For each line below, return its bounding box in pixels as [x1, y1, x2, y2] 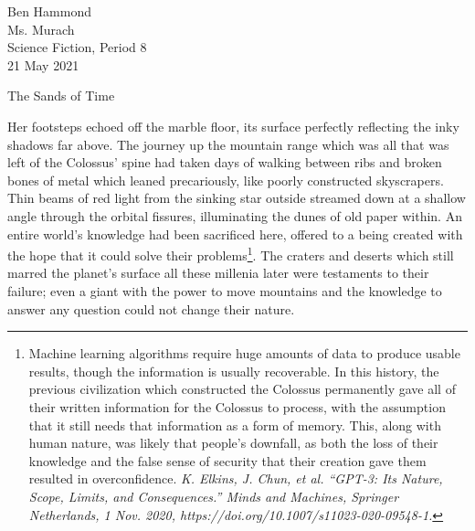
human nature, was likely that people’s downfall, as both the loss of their [28, 433, 438, 452]
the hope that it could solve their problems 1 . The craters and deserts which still [7, 243, 454, 264]
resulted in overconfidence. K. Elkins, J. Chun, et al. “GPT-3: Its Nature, [28, 469, 443, 488]
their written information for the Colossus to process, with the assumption [28, 397, 446, 416]
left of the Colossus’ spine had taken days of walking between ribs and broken [7, 153, 442, 172]
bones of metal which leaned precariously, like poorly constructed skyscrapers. [7, 170, 444, 189]
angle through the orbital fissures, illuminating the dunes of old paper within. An [7, 206, 462, 225]
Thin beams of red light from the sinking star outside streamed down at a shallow [7, 188, 466, 207]
